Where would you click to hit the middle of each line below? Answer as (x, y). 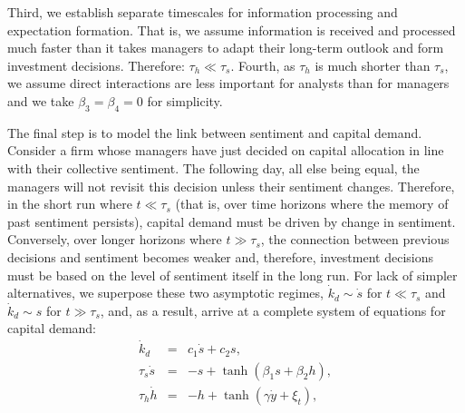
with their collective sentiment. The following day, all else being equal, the (213, 167)
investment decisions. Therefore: (96, 65)
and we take (41, 100)
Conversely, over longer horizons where (115, 239)
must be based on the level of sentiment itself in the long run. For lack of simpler (232, 275)
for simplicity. (185, 100)
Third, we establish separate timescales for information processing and (203, 12)
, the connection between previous (355, 239)
